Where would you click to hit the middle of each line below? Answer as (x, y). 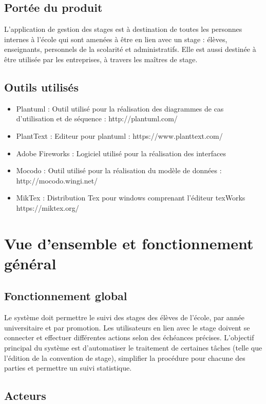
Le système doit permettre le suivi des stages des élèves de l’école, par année (124, 317)
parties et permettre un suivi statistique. (68, 368)
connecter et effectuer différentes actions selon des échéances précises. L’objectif (129, 337)
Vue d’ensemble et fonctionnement (129, 243)
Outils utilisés (41, 87)
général (30, 263)
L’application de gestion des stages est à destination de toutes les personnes (123, 29)
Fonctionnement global (66, 296)
